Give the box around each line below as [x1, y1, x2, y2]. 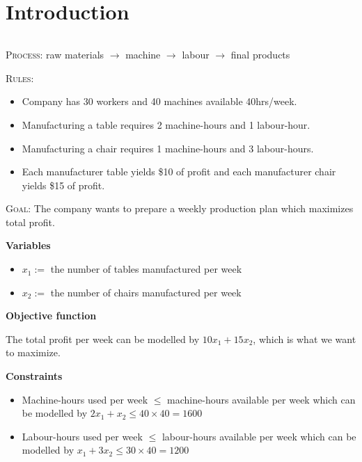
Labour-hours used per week [22, 429, 143, 443]
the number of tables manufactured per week [50, 262, 242, 276]
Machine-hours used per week [22, 392, 148, 406]
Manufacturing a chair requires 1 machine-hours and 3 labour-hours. [22, 141, 314, 155]
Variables [6, 238, 51, 253]
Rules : [6, 70, 34, 85]
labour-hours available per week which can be [162, 429, 356, 443]
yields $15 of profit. [22, 177, 105, 192]
